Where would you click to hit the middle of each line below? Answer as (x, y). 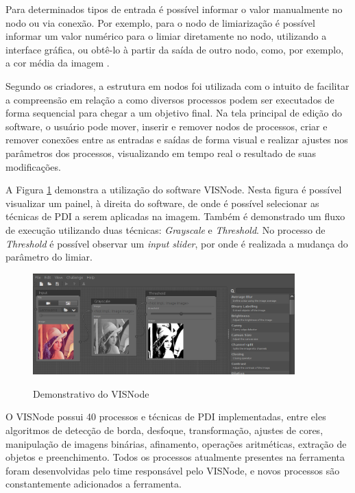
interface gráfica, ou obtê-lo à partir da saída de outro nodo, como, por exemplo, (175, 49)
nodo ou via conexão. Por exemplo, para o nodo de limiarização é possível (160, 22)
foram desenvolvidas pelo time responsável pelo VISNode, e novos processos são (173, 470)
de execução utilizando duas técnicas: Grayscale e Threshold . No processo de (166, 229)
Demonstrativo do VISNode (91, 393)
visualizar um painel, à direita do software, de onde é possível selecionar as (162, 203)
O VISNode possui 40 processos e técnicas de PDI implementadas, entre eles (166, 417)
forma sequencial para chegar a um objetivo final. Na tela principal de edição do (174, 113)
